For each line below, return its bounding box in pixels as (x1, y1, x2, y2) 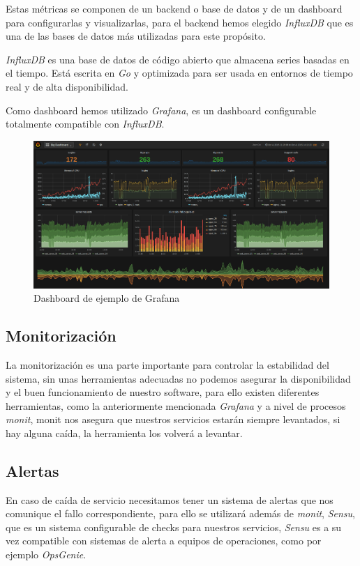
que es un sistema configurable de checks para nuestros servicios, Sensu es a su (6, 519, 342, 534)
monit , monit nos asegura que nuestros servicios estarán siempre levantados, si (6, 412, 340, 427)
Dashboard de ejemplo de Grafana (33, 291, 180, 305)
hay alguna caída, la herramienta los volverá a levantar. (6, 425, 243, 440)
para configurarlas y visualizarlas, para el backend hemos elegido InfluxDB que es (6, 15, 354, 29)
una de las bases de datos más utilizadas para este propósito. (6, 29, 266, 43)
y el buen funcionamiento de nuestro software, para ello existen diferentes (6, 385, 320, 399)
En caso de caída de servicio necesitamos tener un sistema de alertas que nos (6, 492, 333, 507)
